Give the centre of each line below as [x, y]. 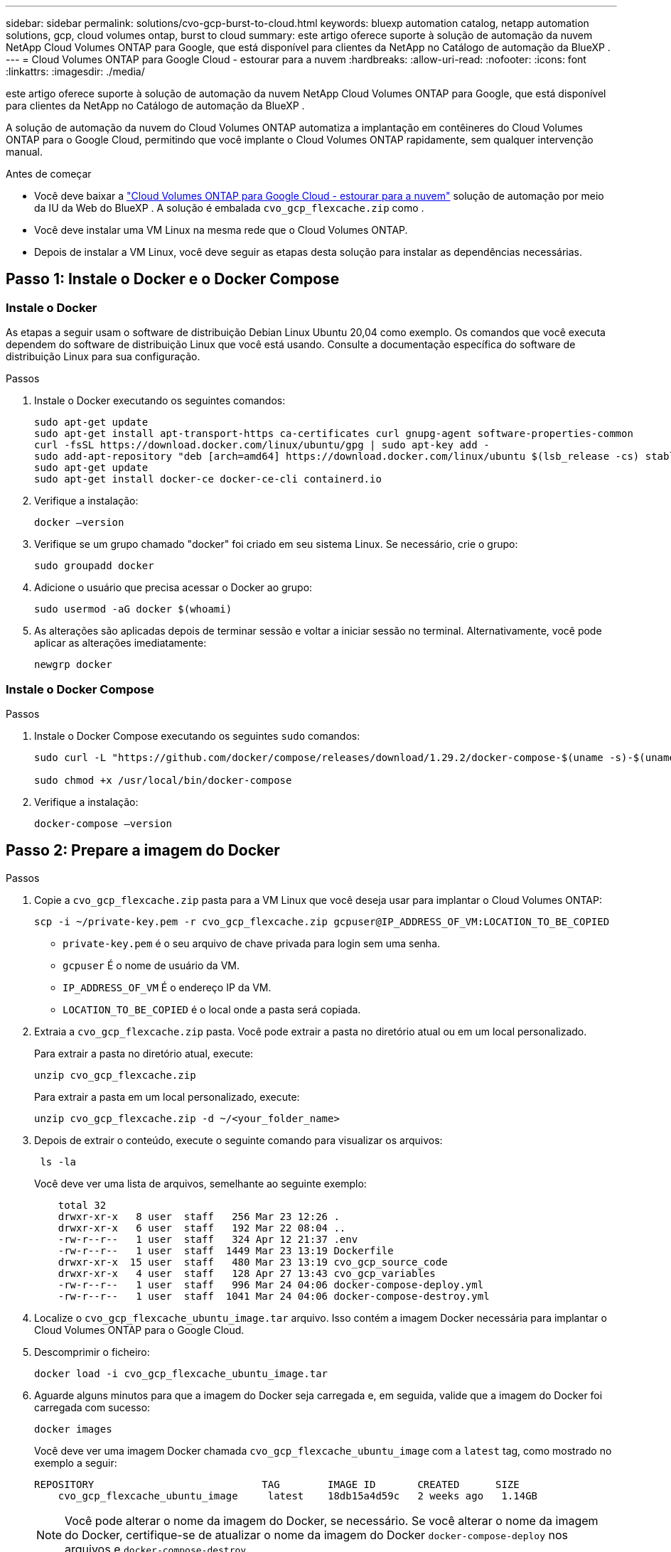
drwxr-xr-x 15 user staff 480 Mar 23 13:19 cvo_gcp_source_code [253, 1262]
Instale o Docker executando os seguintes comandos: [160, 401]
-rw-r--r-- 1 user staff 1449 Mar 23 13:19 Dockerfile [226, 1250]
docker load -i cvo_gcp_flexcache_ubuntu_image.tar [181, 1373]
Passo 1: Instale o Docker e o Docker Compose [173, 279]
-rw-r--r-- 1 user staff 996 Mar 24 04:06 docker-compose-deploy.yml [271, 1284]
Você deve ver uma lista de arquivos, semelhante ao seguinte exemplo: [200, 1183]
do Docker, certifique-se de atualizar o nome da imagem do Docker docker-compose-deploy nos [316, 1535]
